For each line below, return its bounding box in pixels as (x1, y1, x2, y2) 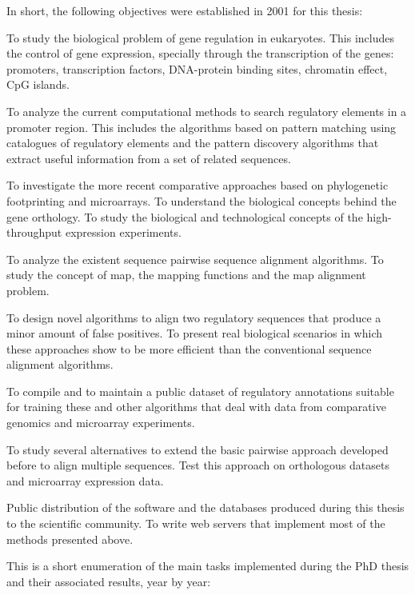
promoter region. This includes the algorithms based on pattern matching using (6, 118, 397, 135)
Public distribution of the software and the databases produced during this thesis (6, 499, 405, 516)
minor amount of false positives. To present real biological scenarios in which (6, 325, 382, 341)
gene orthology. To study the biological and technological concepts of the (6, 208, 363, 225)
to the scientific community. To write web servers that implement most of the (6, 515, 385, 532)
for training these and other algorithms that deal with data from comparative (6, 398, 386, 415)
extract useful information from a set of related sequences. (6, 150, 291, 166)
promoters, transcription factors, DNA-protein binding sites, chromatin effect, (6, 60, 388, 77)
